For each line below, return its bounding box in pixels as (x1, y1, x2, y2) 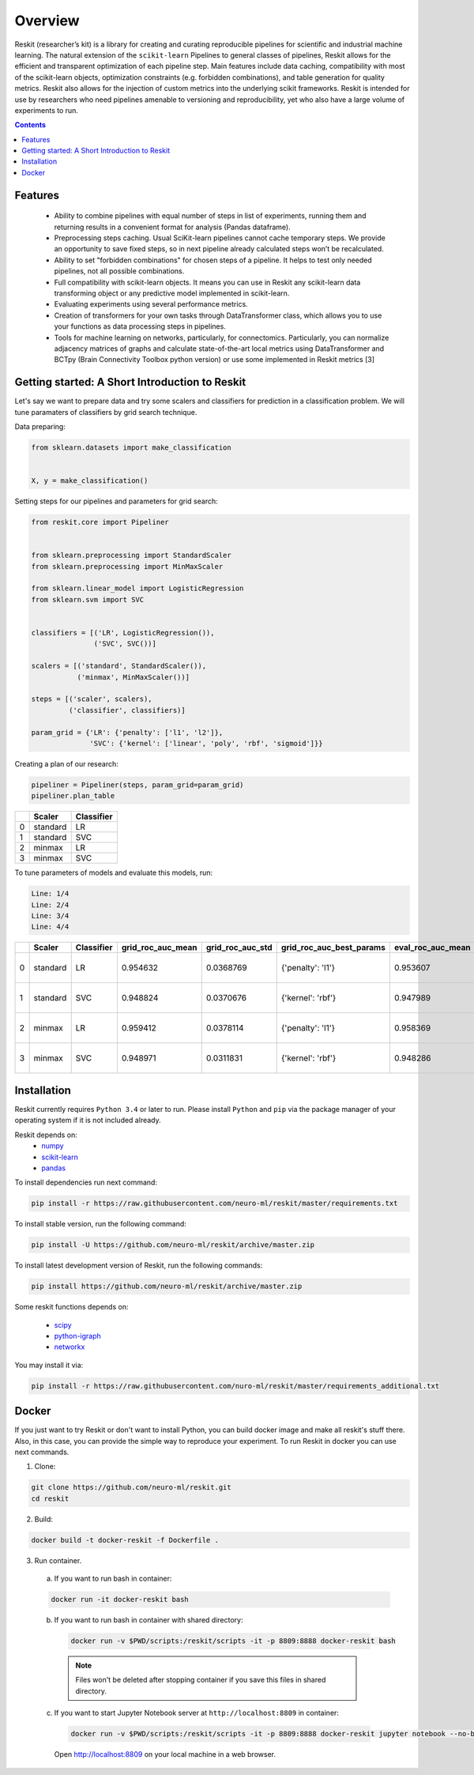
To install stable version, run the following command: (14, 1219, 187, 1229)
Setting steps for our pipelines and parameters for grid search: (14, 496, 219, 506)
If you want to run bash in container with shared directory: (54, 1615, 243, 1625)
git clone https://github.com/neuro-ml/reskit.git (31, 1483, 232, 1492)
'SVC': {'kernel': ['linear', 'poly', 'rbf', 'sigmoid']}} (89, 739, 323, 748)
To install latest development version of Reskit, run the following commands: (14, 1261, 263, 1270)
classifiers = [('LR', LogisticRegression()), (31, 628, 215, 638)
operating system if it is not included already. (14, 1115, 161, 1125)
